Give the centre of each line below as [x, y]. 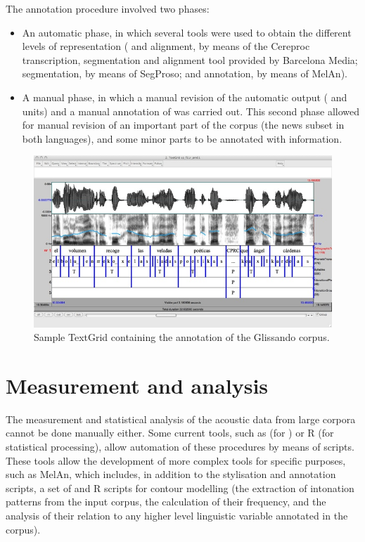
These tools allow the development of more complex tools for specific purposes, [176, 460]
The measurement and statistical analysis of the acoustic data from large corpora [181, 419]
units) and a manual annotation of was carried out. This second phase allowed [191, 111]
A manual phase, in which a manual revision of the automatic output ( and [185, 97]
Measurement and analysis [137, 385]
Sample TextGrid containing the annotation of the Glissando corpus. [182, 337]
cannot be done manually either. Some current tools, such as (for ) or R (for [170, 433]
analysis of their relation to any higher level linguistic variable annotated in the [177, 516]
